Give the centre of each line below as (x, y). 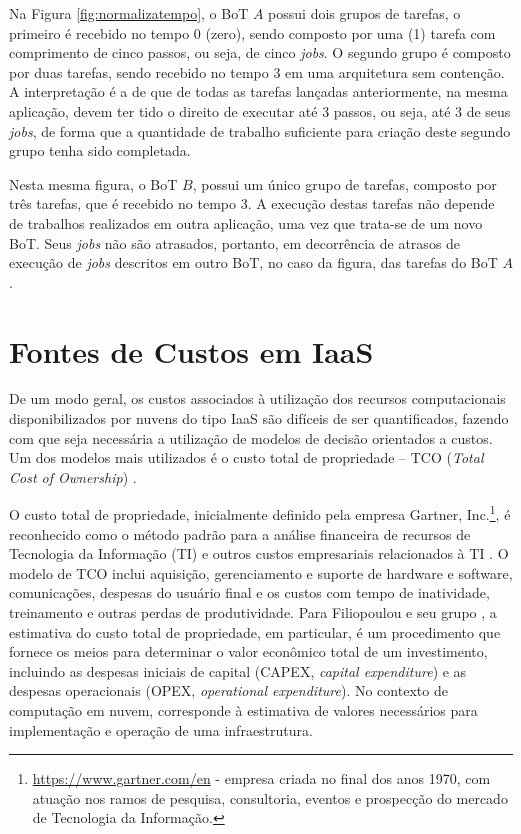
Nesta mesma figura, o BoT (93, 183)
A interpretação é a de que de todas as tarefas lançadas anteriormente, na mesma (258, 91)
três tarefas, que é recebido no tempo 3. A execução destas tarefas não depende (252, 203)
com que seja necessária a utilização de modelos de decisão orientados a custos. (251, 437)
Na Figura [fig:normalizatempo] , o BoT (129, 13)
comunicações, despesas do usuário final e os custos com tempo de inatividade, (249, 592)
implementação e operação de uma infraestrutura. (161, 729)
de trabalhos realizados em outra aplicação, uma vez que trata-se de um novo (246, 222)
